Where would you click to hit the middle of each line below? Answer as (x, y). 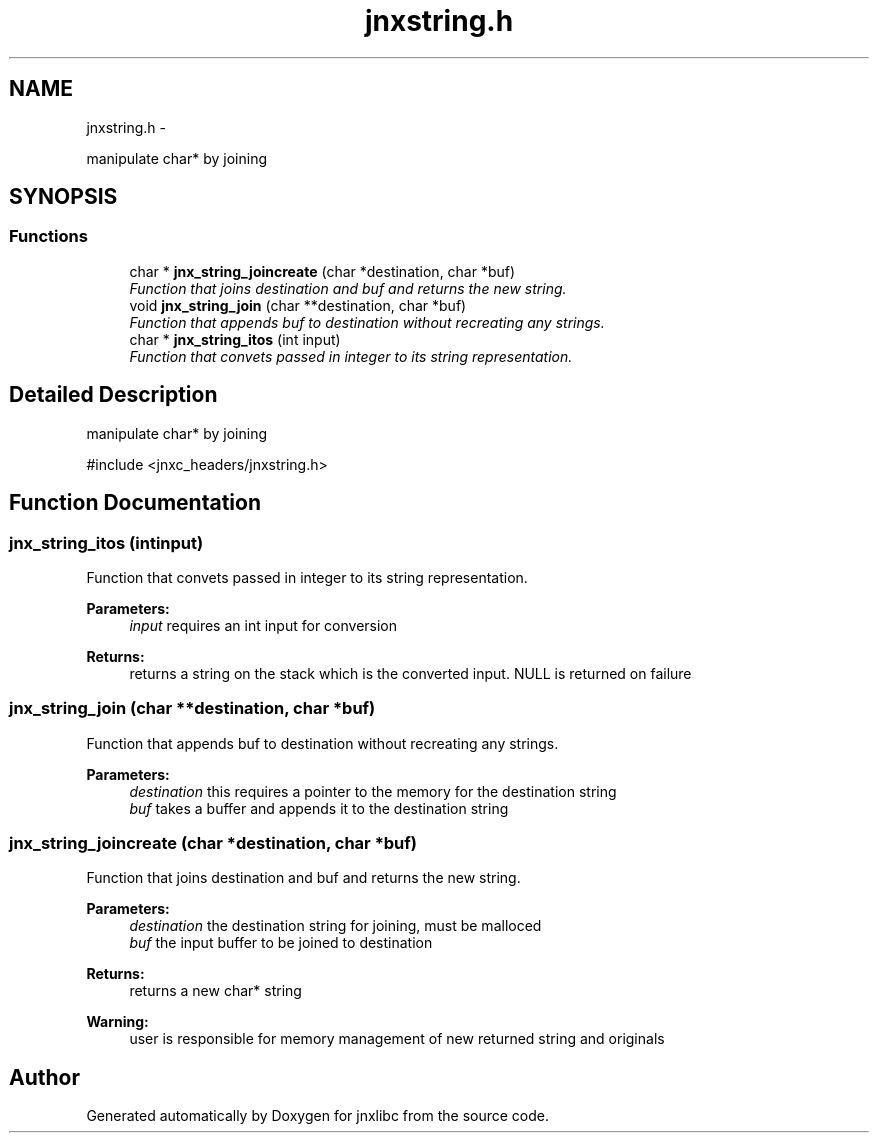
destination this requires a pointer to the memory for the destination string (373, 791)
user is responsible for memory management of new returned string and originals (397, 1039)
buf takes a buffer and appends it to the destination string (319, 808)
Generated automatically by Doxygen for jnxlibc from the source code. (317, 1116)
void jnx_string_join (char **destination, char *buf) (298, 305)
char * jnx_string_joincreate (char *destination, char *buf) (322, 271)
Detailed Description (113, 395)
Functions (48, 236)
